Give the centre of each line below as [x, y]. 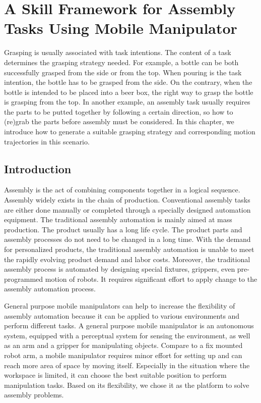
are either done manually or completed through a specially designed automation [127, 209]
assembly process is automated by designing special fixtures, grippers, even [120, 269]
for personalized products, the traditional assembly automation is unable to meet [129, 249]
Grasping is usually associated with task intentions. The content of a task [118, 52]
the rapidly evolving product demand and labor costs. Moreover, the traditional [127, 259]
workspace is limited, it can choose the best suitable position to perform [115, 375]
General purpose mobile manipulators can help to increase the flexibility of [120, 305]
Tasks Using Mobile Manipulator [121, 28]
